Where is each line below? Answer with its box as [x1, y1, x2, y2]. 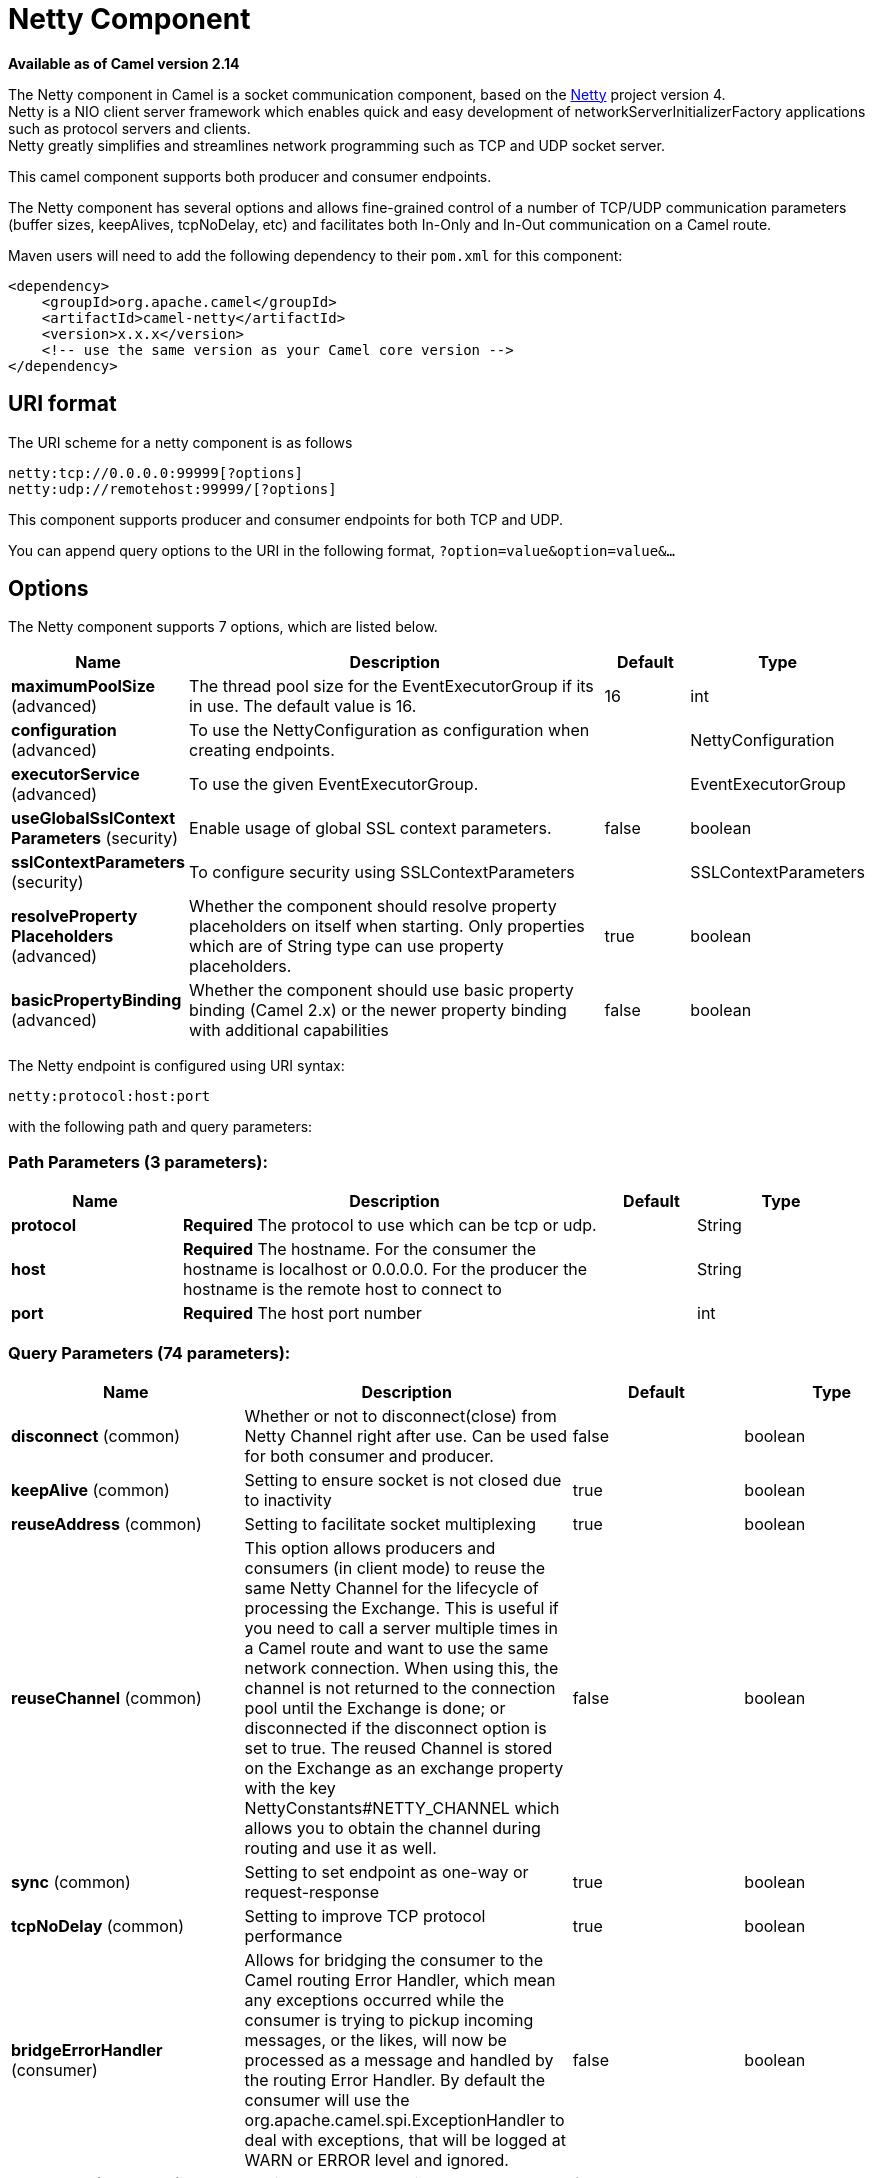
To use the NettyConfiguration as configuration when [189, 720, 590, 741]
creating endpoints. [189, 740, 335, 761]
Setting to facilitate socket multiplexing [244, 1513, 536, 1534]
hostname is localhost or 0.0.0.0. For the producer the [183, 1259, 588, 1280]
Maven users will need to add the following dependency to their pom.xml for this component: [8, 246, 623, 264]
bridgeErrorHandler [11, 2039, 163, 2060]
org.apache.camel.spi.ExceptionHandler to [244, 2109, 565, 2130]
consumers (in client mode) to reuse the [244, 1557, 545, 1578]
